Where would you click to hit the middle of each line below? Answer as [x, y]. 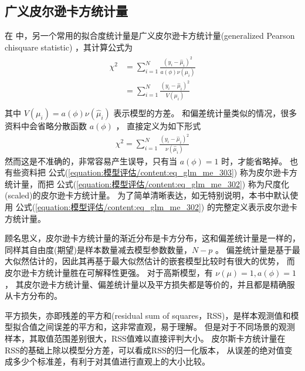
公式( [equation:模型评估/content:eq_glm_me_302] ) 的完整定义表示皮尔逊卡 [156, 207]
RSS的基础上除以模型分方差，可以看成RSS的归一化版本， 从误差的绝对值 [145, 350]
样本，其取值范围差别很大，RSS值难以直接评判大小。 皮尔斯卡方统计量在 [145, 338]
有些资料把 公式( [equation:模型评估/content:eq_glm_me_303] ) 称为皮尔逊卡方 [151, 172]
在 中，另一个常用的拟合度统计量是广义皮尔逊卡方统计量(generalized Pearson [150, 36]
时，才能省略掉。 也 [260, 161]
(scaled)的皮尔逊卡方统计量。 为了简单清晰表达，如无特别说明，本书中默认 [148, 195]
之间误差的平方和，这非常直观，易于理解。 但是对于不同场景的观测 [166, 327]
